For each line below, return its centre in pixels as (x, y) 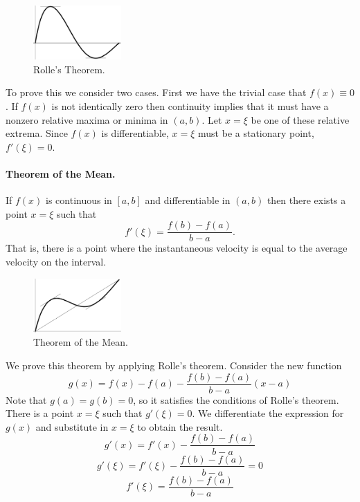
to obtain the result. (180, 426)
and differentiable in (188, 200)
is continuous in (79, 200)
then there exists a (306, 200)
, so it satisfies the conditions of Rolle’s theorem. (236, 399)
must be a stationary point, (256, 133)
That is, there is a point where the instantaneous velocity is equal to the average (177, 248)
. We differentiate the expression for (268, 413)
